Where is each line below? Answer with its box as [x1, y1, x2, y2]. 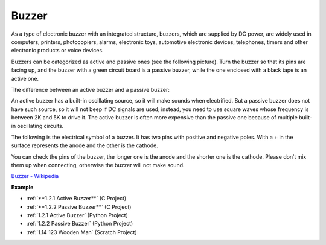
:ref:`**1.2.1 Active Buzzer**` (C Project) [26, 195, 127, 202]
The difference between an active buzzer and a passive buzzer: [11, 86, 170, 93]
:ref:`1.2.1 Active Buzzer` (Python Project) [26, 211, 128, 218]
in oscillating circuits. [11, 122, 64, 130]
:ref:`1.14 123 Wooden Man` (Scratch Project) [26, 228, 137, 235]
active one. [11, 75, 39, 82]
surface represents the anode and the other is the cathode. [11, 142, 158, 149]
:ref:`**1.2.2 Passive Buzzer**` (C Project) [26, 203, 132, 211]
